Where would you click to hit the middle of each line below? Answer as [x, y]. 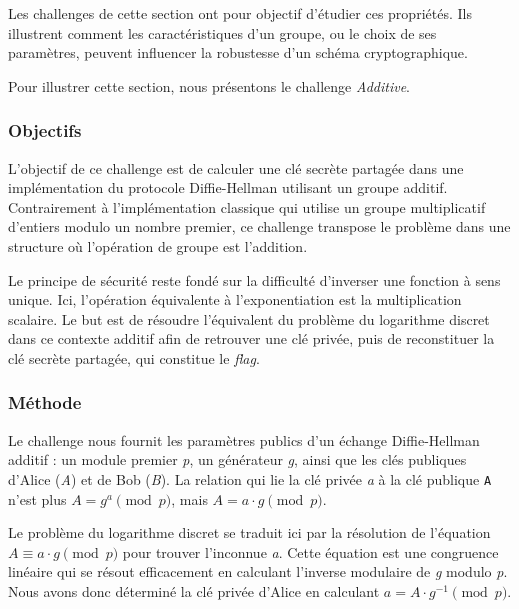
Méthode [45, 402]
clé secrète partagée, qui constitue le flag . [134, 357]
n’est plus [37, 498]
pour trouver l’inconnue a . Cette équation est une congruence [310, 551]
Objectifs [45, 130]
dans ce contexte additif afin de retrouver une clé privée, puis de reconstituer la [251, 338]
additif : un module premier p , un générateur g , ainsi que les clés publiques [237, 459]
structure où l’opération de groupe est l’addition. [158, 245]
